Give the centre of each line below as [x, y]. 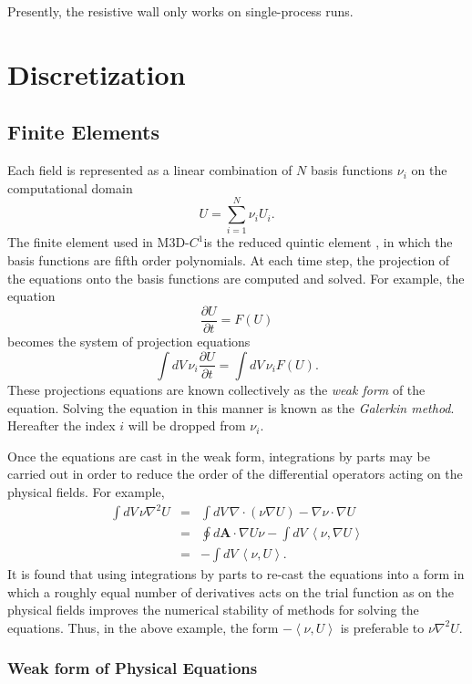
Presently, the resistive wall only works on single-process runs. [180, 11]
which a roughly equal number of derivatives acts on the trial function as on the [231, 591]
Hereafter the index [62, 425]
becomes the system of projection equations [129, 341]
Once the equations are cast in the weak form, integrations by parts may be [219, 456]
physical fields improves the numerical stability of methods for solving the [213, 610]
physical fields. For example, [86, 491]
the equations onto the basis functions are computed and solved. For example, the [236, 278]
